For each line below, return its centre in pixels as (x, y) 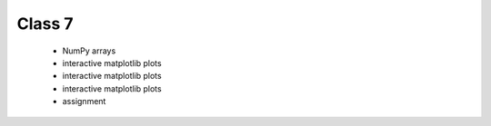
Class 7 (45, 24)
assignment (84, 102)
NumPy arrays (89, 51)
